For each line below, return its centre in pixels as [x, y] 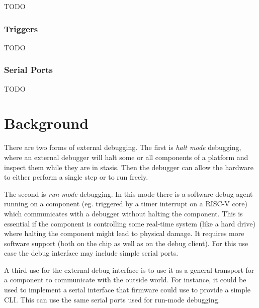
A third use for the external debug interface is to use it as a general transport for [129, 269]
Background [47, 123]
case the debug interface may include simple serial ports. [91, 253]
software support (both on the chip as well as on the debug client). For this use [126, 243]
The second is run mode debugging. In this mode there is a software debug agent [128, 194]
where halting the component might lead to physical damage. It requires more [124, 233]
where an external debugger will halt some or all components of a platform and [126, 157]
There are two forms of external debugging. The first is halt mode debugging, [123, 147]
